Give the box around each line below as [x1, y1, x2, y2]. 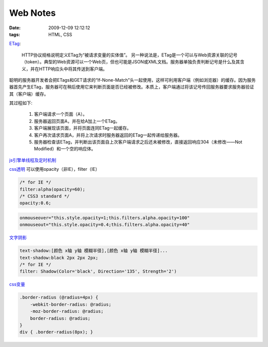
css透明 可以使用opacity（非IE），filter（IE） [9, 166, 100, 172]
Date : [9, 25, 21, 31]
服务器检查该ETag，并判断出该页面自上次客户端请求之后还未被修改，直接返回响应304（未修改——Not [34, 139, 243, 145]
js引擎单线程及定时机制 [9, 157, 57, 163]
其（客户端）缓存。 [9, 91, 49, 97]
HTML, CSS [48, 31, 72, 37]
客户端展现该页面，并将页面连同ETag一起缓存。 [34, 125, 132, 131]
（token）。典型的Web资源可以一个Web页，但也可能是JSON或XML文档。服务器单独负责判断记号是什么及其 [21, 59, 240, 65]
